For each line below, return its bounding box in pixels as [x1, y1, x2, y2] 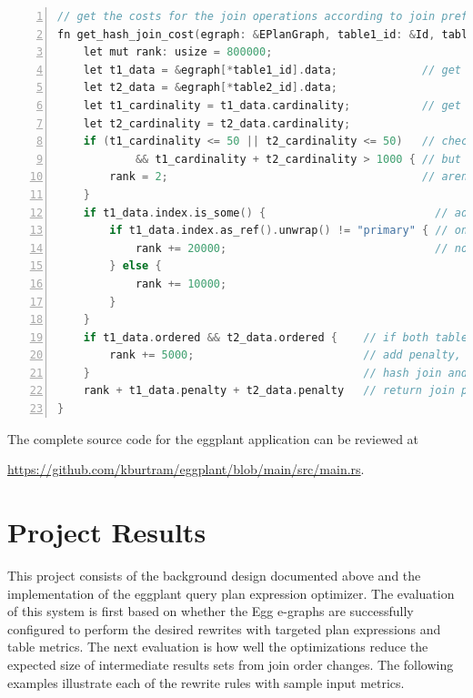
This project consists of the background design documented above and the [7, 565, 421, 584]
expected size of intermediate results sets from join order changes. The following [7, 654, 454, 673]
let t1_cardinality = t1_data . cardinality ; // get [83, 98, 461, 112]
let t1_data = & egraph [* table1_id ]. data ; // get [83, 63, 461, 76]
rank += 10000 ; [135, 277, 227, 290]
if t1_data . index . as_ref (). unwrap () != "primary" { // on [109, 224, 468, 238]
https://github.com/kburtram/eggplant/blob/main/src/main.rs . [7, 460, 365, 479]
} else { [109, 259, 162, 273]
